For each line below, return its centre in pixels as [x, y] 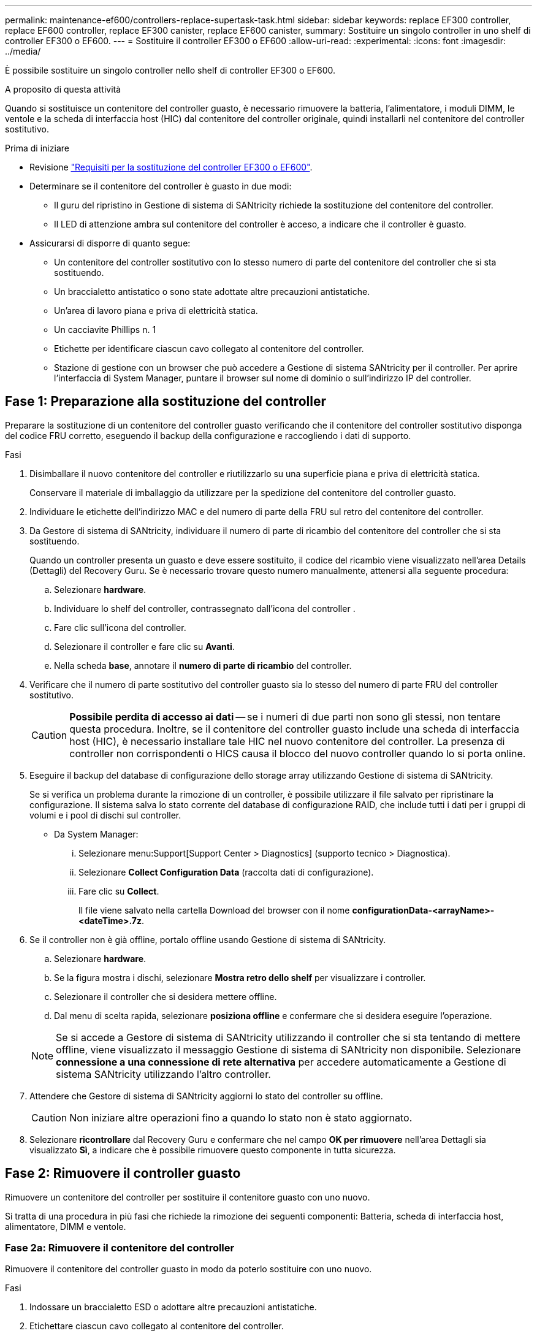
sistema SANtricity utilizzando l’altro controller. [163, 1074]
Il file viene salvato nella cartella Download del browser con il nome [214, 910]
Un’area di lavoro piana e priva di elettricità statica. [156, 311]
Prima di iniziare [37, 148]
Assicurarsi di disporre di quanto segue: [110, 243]
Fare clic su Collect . [119, 891]
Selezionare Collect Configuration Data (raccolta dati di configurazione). [226, 872]
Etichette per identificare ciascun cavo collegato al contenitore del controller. [209, 349]
